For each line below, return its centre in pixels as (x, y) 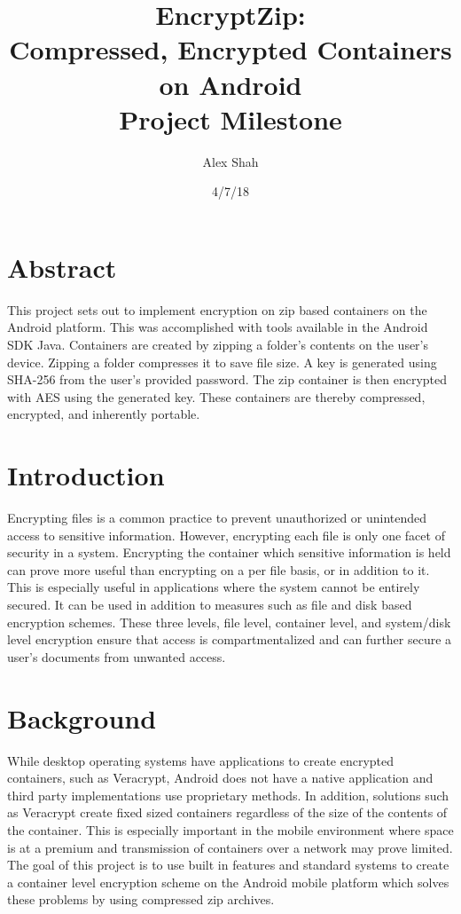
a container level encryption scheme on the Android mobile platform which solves (228, 882)
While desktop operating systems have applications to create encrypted (201, 760)
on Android (230, 84)
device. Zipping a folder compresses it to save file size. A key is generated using (222, 362)
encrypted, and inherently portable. (104, 414)
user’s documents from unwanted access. (117, 656)
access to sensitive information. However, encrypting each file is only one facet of (226, 535)
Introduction (86, 475)
